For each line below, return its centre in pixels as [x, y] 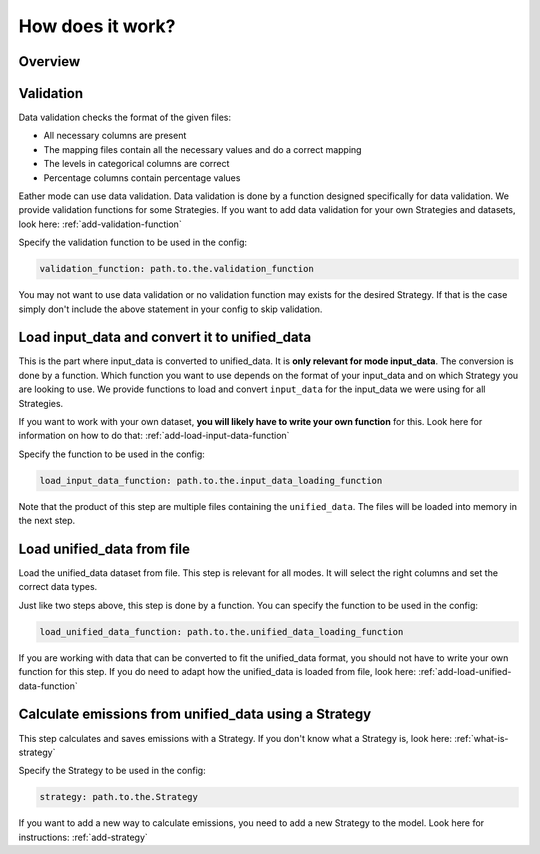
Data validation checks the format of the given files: [125, 117]
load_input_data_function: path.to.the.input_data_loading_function [211, 480]
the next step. [47, 521]
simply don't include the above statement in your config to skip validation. [170, 309]
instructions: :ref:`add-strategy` [83, 837]
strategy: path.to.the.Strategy [119, 797]
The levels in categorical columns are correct [136, 164]
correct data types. [58, 587]
